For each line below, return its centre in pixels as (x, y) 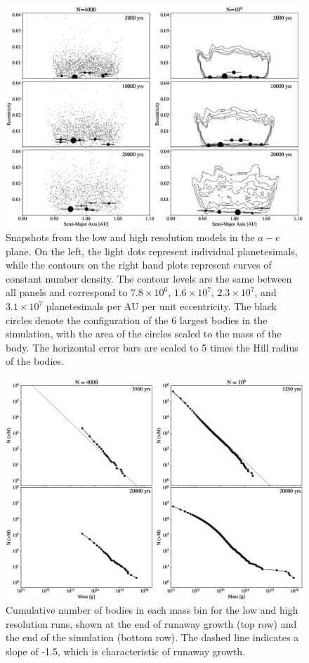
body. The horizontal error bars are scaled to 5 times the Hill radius (152, 347)
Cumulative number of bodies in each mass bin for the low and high (152, 610)
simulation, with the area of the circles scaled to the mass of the (144, 334)
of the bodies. (35, 361)
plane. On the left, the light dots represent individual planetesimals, (152, 251)
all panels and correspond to (67, 292)
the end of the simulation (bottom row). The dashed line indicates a (152, 637)
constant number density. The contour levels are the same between (149, 278)
